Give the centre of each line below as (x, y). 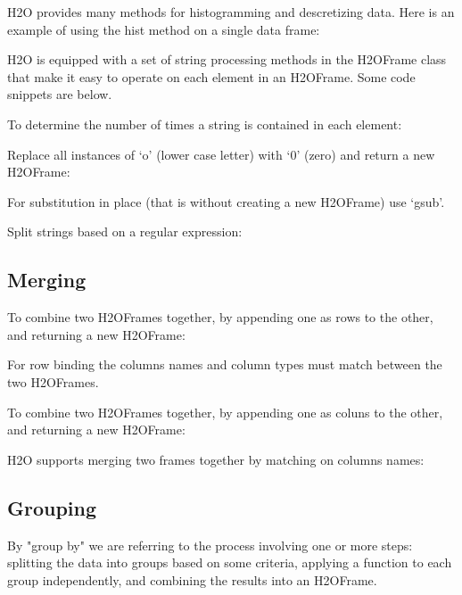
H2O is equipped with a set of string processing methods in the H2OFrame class (227, 59)
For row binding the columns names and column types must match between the (225, 364)
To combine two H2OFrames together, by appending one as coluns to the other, (225, 412)
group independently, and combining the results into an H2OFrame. (192, 579)
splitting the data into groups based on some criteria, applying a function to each (230, 562)
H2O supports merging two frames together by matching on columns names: (216, 459)
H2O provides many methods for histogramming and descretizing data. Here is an (231, 12)
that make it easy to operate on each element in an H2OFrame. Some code (211, 76)
